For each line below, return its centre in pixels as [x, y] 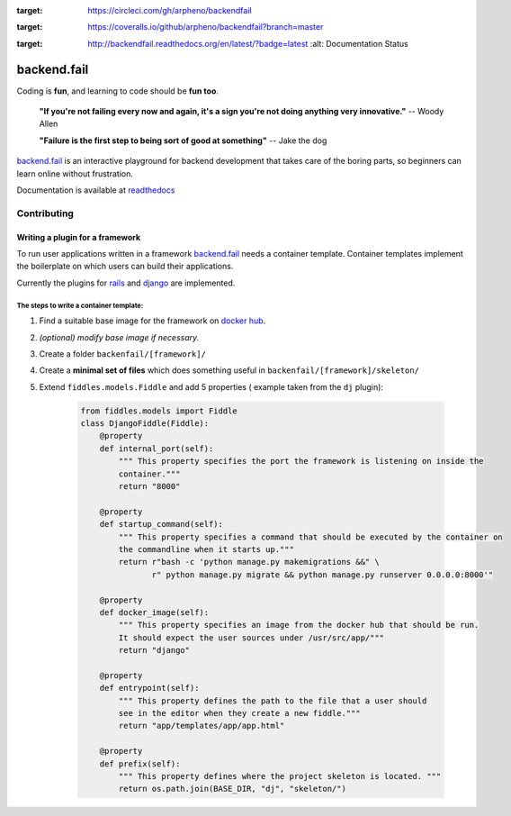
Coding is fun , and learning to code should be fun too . [118, 91]
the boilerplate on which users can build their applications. [125, 267]
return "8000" [149, 487]
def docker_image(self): [154, 612]
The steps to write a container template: [80, 305]
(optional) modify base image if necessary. [119, 337]
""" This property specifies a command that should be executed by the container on [310, 537]
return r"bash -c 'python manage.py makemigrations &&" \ [249, 562]
